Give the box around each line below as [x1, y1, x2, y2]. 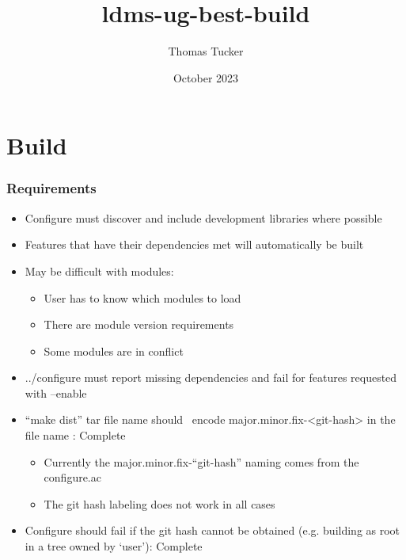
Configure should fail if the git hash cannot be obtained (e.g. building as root [25, 522, 400, 539]
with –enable [25, 384, 87, 401]
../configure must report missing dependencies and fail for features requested [25, 369, 397, 386]
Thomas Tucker [168, 43, 244, 59]
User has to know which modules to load [44, 289, 241, 306]
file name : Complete [25, 427, 126, 444]
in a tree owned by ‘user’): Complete [25, 538, 203, 554]
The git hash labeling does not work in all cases [44, 495, 275, 512]
